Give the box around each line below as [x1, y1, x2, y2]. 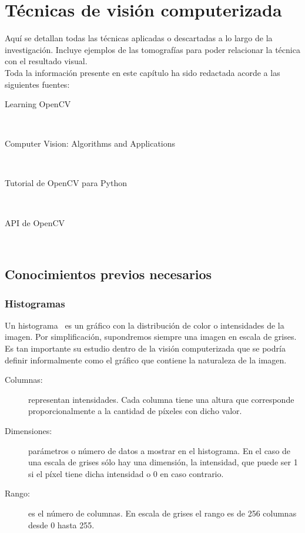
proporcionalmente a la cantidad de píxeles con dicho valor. [28, 405, 242, 417]
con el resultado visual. [5, 55, 88, 67]
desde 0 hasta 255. [28, 518, 95, 531]
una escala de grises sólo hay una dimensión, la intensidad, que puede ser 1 [28, 456, 298, 468]
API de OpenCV [5, 216, 65, 229]
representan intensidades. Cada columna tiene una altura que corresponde [28, 393, 294, 405]
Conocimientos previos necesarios [5, 265, 212, 283]
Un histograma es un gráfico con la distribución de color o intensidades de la [5, 319, 284, 331]
